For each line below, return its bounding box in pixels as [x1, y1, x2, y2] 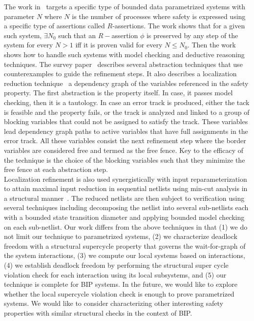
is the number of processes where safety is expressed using [72, 11, 246, 21]
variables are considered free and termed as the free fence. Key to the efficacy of [4, 145, 243, 155]
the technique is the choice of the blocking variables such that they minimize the [4, 154, 245, 165]
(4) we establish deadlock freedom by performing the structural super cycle [4, 260, 229, 270]
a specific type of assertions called [4, 21, 105, 31]
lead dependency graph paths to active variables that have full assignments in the [4, 126, 248, 136]
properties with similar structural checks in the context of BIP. [4, 308, 192, 318]
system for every [4, 40, 53, 50]
